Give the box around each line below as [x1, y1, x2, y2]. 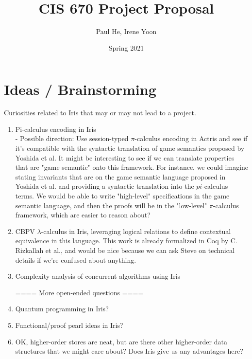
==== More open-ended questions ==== [15, 287, 144, 297]
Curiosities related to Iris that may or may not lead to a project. [4, 108, 196, 118]
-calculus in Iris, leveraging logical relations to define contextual [41, 226, 231, 236]
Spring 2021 [108, 42, 144, 53]
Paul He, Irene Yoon [96, 26, 157, 36]
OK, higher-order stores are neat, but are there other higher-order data [15, 336, 227, 346]
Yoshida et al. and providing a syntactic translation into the [15, 181, 194, 191]
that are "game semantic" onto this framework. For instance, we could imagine [15, 162, 249, 172]
